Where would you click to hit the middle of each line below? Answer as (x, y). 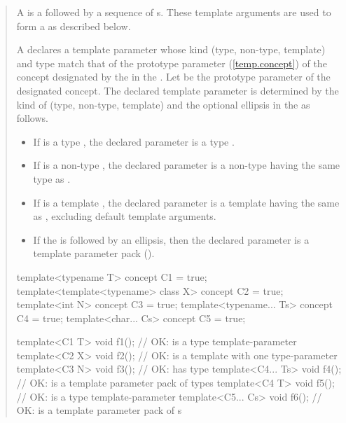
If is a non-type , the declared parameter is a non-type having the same (187, 165)
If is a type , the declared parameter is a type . (134, 141)
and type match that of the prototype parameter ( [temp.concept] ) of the (172, 63)
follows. (32, 118)
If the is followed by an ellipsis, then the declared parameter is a (171, 239)
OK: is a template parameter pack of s (99, 410)
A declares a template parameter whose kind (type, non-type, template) (171, 49)
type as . (52, 178)
